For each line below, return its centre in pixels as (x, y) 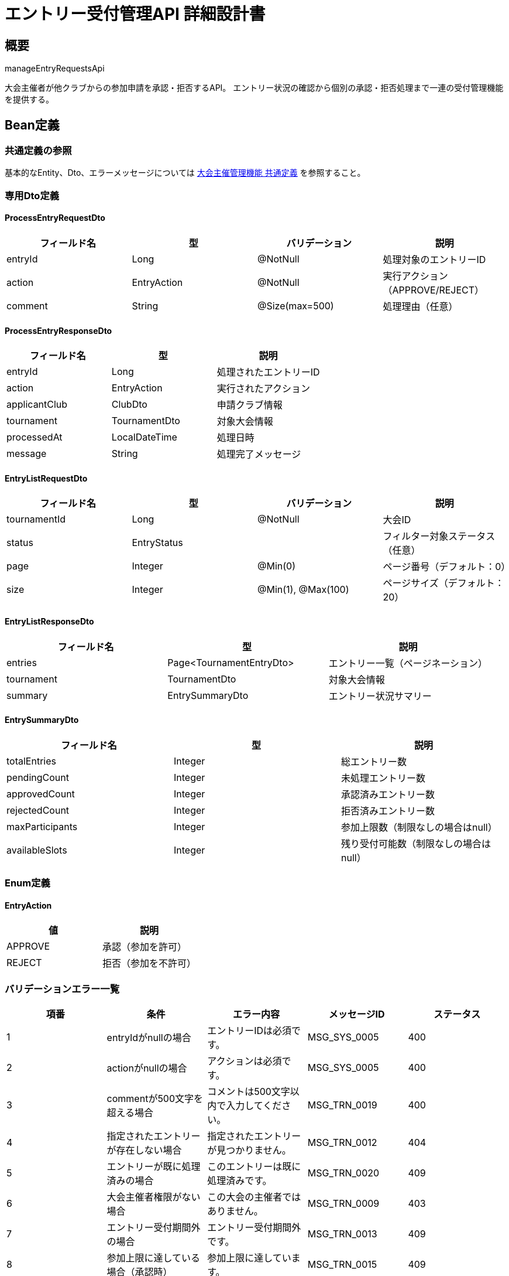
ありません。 (235, 1211)
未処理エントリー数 (383, 778)
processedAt (35, 437)
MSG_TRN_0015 (342, 1265)
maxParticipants (42, 826)
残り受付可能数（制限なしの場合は (416, 843)
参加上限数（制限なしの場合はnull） (419, 827)
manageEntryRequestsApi (55, 69)
